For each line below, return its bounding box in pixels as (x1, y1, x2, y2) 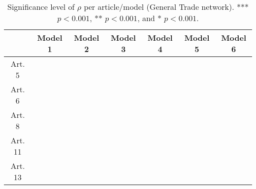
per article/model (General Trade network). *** (84, 1, 249, 12)
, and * (137, 12, 162, 24)
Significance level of (7, 1, 75, 12)
